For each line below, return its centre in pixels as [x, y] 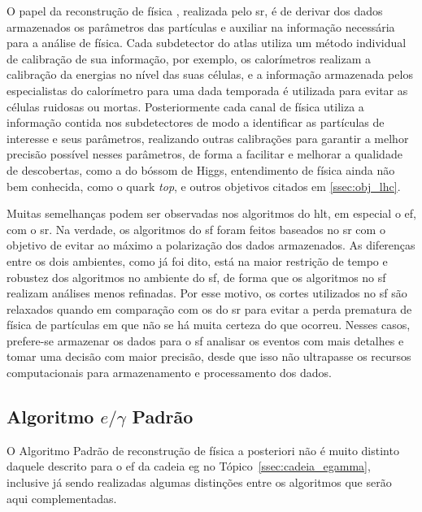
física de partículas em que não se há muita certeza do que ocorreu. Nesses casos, [209, 325]
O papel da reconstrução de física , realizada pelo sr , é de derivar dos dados [195, 11]
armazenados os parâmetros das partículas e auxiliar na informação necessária [201, 26]
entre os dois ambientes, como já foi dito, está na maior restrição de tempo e [197, 260]
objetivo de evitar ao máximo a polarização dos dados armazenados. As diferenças [211, 245]
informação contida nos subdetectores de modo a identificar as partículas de [196, 122]
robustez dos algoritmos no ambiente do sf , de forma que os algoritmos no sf [196, 277]
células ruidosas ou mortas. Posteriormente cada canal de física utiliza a [185, 106]
